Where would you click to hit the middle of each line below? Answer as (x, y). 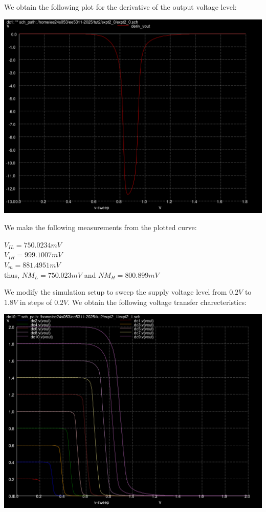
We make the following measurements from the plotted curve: (101, 227)
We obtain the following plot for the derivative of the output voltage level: (120, 7)
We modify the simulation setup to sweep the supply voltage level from (116, 292)
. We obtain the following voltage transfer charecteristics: (157, 302)
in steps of (36, 302)
